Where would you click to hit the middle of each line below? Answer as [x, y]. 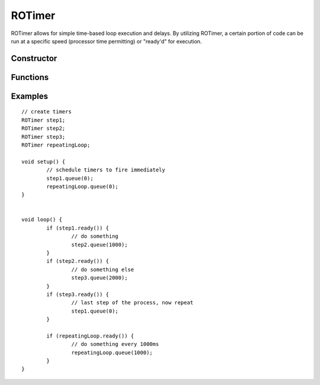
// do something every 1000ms [115, 344]
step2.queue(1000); [100, 244]
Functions [30, 77]
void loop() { [42, 220]
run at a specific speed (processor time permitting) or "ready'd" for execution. [106, 41]
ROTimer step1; [44, 120]
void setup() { [44, 161]
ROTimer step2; [44, 128]
